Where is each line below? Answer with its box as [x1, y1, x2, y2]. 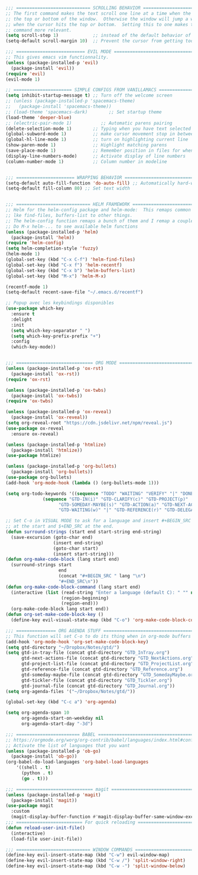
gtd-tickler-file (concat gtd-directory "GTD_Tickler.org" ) [21, 677, 173, 684]
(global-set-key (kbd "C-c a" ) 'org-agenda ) [5, 699, 117, 705]
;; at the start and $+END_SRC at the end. [5, 523, 115, 529]
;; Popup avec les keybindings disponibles [5, 300, 115, 306]
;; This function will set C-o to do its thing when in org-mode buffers [5, 633, 191, 639]
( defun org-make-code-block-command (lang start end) [5, 584, 141, 590]
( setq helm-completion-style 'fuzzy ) [5, 245, 99, 251]
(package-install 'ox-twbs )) [11, 392, 83, 399]
